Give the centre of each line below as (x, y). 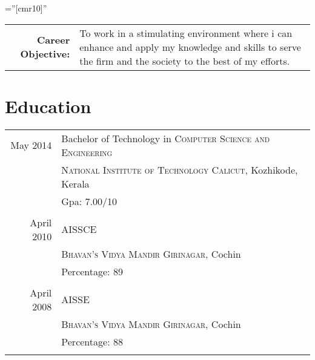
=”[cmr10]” (26, 8)
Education (48, 106)
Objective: (45, 54)
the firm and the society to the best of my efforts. (185, 61)
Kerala (75, 183)
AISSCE (79, 229)
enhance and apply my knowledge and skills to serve (190, 47)
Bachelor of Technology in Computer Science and (166, 138)
